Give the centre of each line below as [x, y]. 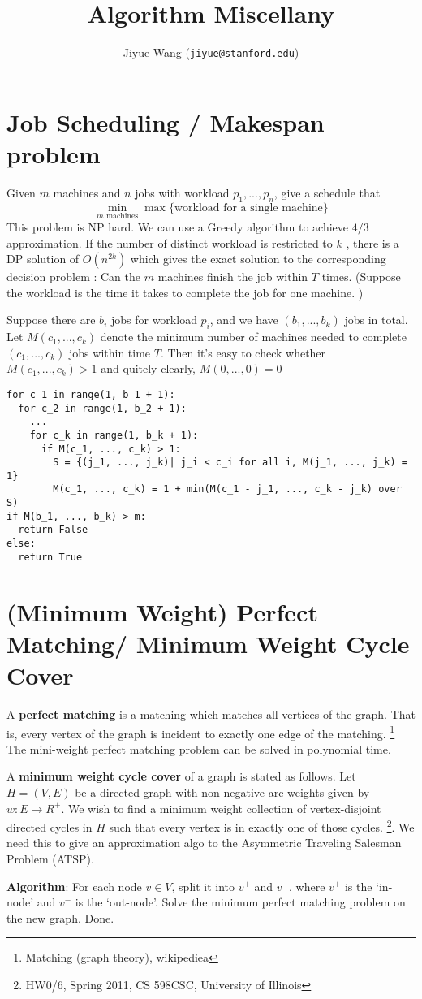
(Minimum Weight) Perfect [162, 611]
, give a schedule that [327, 192]
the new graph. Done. [60, 917]
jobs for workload [154, 320]
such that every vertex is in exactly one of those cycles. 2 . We [262, 826]
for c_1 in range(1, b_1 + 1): [91, 394]
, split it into [203, 886]
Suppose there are [51, 320]
